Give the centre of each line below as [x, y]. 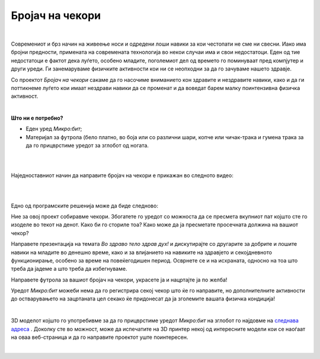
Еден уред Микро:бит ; [54, 129]
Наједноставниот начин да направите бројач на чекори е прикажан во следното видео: [122, 175]
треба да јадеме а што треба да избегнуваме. [69, 269]
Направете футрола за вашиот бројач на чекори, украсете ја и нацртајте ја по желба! [119, 280]
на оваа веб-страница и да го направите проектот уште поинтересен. [100, 337]
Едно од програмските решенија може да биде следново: [84, 206]
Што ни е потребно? [37, 118]
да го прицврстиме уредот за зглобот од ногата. [87, 146]
